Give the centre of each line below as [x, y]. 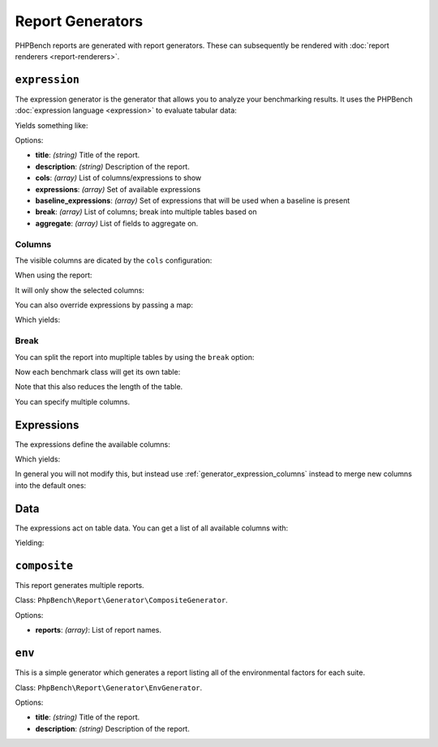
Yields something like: [52, 125]
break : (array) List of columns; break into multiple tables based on [146, 212]
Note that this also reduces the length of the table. [99, 387]
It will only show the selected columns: [80, 290]
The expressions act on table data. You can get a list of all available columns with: [152, 528]
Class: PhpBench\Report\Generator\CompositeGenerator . [122, 600]
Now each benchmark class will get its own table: [98, 371]
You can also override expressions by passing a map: [104, 305]
